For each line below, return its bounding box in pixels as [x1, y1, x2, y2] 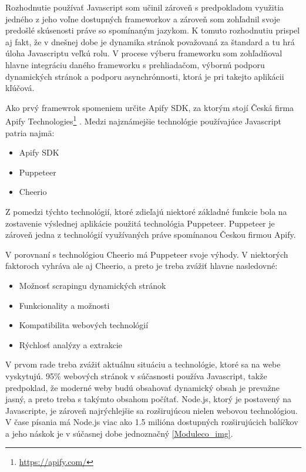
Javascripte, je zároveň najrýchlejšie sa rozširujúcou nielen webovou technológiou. [5, 404, 298, 416]
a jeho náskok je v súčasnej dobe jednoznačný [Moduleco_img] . [5, 427, 233, 439]
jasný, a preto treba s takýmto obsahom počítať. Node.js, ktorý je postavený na [5, 393, 292, 405]
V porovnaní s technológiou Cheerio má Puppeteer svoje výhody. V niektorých [5, 248, 288, 260]
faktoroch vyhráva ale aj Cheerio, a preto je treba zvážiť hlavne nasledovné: [5, 259, 278, 272]
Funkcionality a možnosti [19, 299, 110, 311]
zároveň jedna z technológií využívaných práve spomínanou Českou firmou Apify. [5, 228, 296, 241]
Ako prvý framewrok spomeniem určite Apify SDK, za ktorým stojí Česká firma [5, 101, 294, 113]
